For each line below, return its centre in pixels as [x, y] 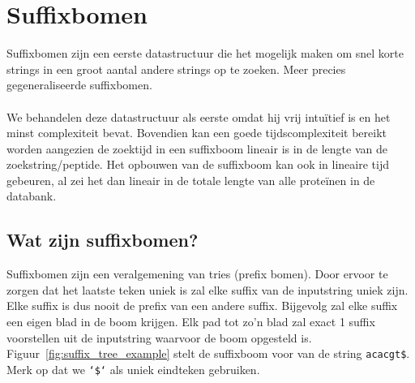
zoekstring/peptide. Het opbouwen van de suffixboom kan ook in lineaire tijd [198, 164]
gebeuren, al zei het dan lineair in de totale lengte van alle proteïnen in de [191, 180]
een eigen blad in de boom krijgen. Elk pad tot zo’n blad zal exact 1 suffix [191, 322]
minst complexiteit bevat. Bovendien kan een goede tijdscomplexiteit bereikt [197, 133]
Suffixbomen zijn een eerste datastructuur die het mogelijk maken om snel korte [205, 53]
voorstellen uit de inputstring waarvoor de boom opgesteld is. [159, 337]
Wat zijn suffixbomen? [103, 240]
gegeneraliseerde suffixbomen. [79, 85]
